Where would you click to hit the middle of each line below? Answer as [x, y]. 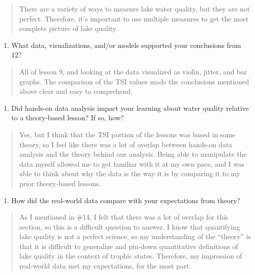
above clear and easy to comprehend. [76, 91]
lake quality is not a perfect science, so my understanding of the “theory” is [135, 236]
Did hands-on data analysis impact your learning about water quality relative [130, 108]
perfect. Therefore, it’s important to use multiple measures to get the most [134, 18]
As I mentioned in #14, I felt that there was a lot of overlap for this [124, 217]
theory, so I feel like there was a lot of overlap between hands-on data [126, 144]
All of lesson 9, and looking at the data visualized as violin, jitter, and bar [133, 71]
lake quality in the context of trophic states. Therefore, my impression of [131, 256]
